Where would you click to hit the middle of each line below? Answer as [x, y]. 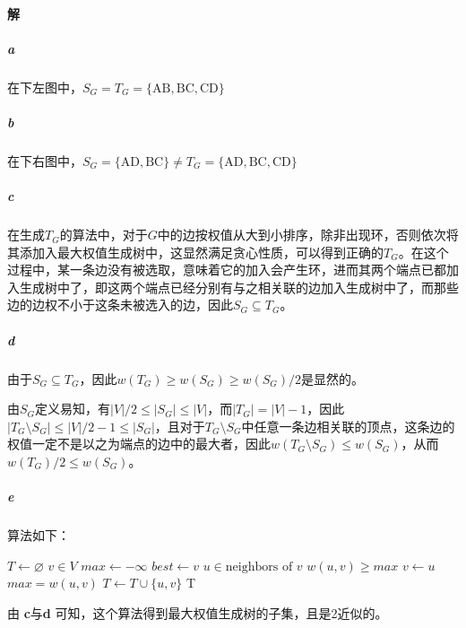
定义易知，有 [73, 409]
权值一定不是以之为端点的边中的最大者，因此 [139, 444]
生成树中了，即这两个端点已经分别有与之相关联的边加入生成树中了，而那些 [239, 287]
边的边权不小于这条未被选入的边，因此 [120, 305]
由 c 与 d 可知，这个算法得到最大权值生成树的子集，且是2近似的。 [198, 612]
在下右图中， [45, 160]
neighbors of [259, 567]
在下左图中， [45, 87]
